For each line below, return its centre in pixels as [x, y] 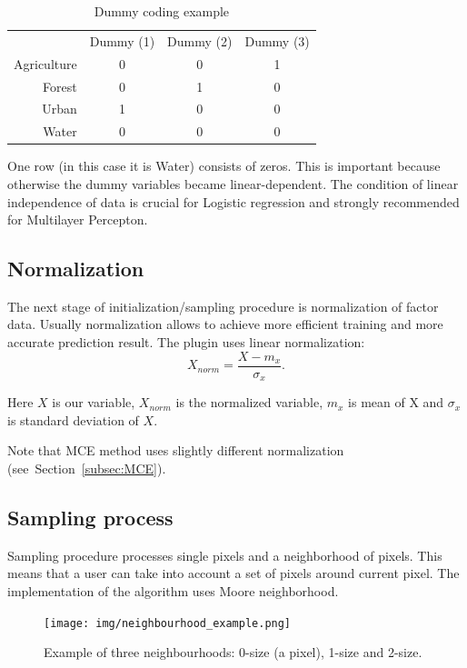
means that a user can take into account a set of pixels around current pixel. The [233, 573]
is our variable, [94, 402]
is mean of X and [396, 402]
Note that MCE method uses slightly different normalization [176, 450]
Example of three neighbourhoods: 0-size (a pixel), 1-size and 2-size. [233, 652]
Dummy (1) [122, 40]
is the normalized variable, [249, 402]
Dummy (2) [200, 40]
